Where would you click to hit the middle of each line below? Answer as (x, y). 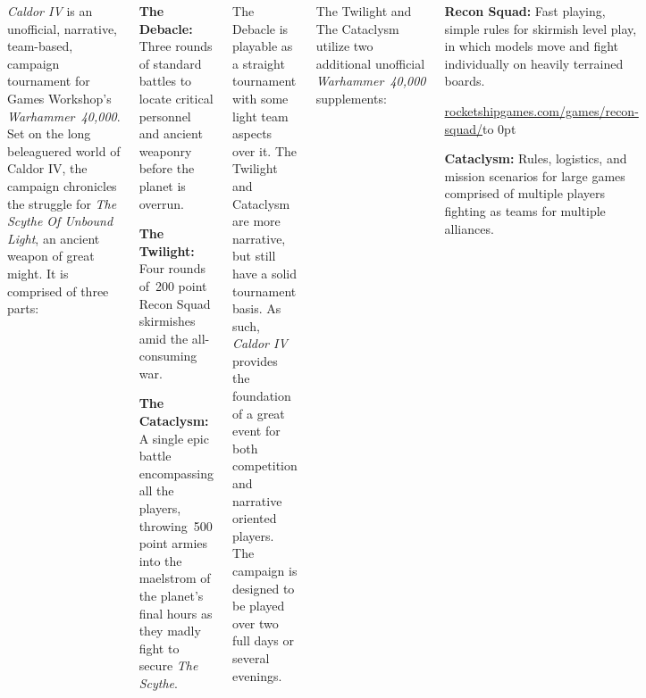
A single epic (174, 438)
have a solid (265, 273)
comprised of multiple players (525, 193)
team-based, (40, 46)
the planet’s (171, 595)
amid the (164, 338)
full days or (263, 640)
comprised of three (58, 291)
